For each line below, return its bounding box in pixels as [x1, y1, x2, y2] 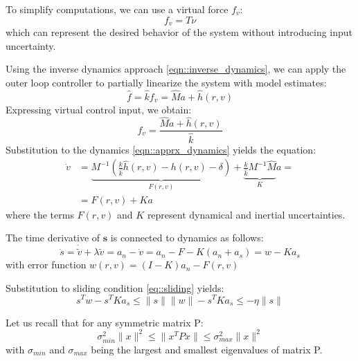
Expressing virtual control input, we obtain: [6, 102, 192, 116]
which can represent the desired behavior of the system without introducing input [6, 25, 353, 39]
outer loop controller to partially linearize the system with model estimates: [6, 75, 327, 89]
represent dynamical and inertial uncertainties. [147, 207, 346, 221]
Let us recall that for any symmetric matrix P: [6, 315, 204, 329]
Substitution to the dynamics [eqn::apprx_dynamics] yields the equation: [6, 142, 316, 156]
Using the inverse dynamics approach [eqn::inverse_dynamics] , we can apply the [6, 62, 346, 76]
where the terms [6, 207, 74, 221]
